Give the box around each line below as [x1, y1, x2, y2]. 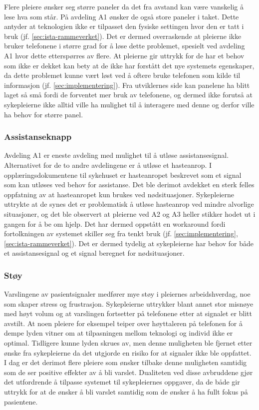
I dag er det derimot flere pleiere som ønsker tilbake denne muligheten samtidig [4, 357, 247, 368]
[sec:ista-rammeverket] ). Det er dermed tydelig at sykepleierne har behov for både [4, 238, 254, 248]
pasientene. [4, 396, 38, 407]
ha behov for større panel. [4, 109, 83, 119]
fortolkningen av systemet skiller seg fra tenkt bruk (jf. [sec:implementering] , [4, 228, 238, 239]
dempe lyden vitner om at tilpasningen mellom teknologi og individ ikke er [4, 328, 233, 338]
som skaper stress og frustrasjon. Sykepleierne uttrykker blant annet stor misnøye [4, 298, 254, 309]
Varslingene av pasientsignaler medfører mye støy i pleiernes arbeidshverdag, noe [4, 289, 251, 299]
